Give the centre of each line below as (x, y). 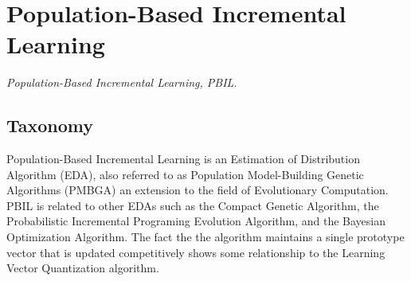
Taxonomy (50, 125)
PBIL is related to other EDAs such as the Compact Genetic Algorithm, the (193, 205)
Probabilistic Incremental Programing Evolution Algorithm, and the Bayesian (196, 221)
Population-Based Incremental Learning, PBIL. (122, 82)
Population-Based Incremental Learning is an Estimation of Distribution (183, 159)
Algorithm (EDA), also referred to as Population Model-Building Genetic (185, 174)
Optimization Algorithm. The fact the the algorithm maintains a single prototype (205, 237)
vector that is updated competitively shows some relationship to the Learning (196, 252)
